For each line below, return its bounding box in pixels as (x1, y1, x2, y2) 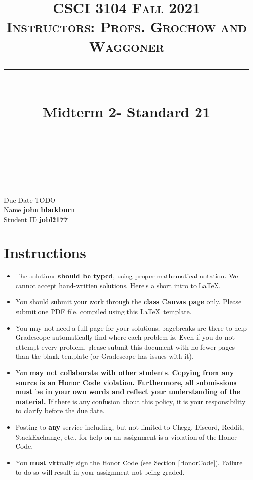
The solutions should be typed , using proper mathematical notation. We (15, 271, 238, 281)
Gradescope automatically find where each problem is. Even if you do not (15, 332, 235, 342)
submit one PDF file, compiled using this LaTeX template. (15, 306, 192, 316)
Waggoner (89, 36, 164, 55)
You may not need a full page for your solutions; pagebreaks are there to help (15, 322, 247, 332)
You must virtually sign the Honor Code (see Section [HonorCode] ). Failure (15, 457, 243, 467)
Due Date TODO (4, 195, 55, 205)
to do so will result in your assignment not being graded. (15, 467, 185, 477)
